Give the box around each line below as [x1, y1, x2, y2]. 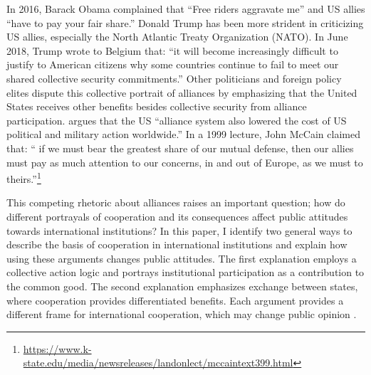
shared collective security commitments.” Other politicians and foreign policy [6, 70, 342, 85]
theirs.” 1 [6, 169, 41, 186]
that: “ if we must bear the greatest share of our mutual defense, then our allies [6, 140, 354, 155]
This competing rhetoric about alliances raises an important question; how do [6, 195, 345, 210]
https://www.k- [23, 341, 92, 356]
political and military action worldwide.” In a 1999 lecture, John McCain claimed [6, 127, 360, 142]
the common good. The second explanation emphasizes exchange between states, [6, 278, 358, 293]
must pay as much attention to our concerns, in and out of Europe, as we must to [6, 154, 363, 169]
